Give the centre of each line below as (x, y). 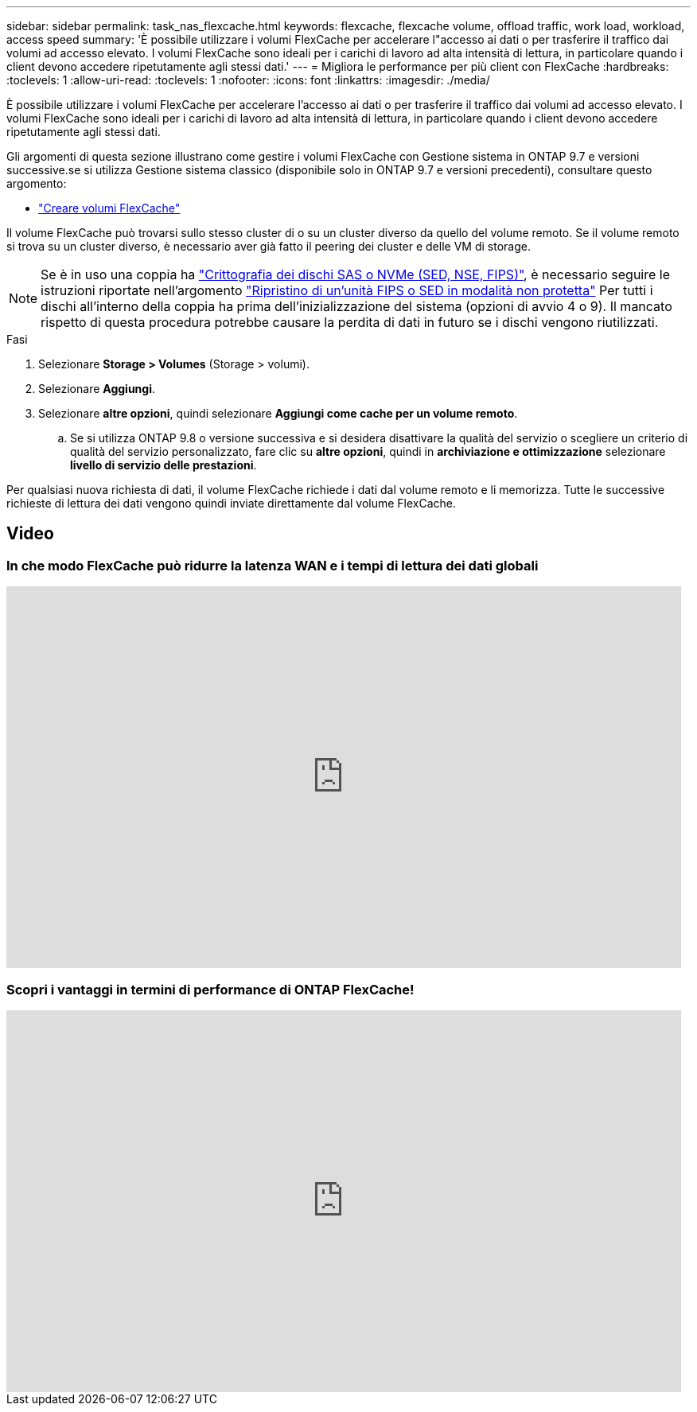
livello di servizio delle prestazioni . (164, 465)
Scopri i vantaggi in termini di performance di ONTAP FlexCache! (210, 989)
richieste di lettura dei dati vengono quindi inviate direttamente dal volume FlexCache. (232, 503)
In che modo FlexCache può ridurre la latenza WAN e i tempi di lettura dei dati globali (273, 565)
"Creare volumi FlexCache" (109, 208)
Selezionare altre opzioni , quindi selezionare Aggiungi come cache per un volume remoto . (278, 413)
